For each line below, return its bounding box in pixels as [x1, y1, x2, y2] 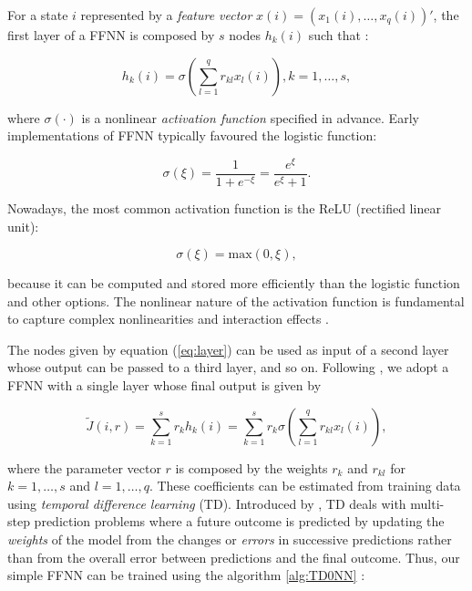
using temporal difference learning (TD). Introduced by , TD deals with [7, 493, 406, 513]
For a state [7, 5, 68, 24]
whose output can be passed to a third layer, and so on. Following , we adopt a [7, 358, 449, 377]
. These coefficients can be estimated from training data [149, 476, 461, 495]
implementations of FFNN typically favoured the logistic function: [7, 126, 377, 145]
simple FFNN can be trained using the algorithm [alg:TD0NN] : [7, 565, 365, 585]
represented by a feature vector [80, 5, 252, 24]
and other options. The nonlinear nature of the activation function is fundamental [7, 291, 465, 310]
